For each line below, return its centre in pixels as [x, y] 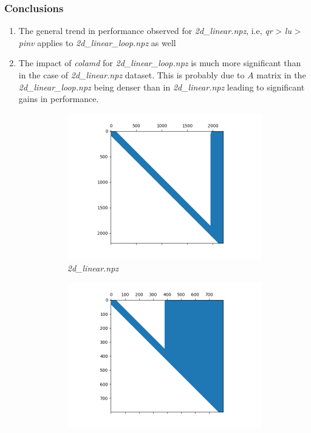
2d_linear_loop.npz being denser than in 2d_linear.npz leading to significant [162, 87]
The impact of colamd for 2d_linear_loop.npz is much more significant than [160, 63]
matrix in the [281, 75]
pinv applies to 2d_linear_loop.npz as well [97, 42]
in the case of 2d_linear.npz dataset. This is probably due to [132, 75]
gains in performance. [59, 99]
